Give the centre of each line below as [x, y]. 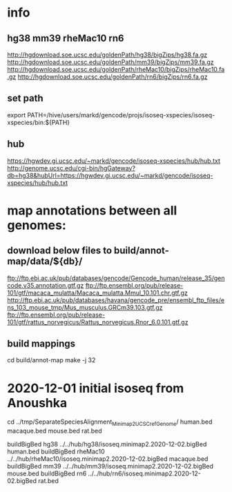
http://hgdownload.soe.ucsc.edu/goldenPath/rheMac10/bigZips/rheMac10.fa [116, 69]
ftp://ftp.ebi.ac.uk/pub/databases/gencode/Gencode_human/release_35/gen [116, 278]
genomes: [37, 225]
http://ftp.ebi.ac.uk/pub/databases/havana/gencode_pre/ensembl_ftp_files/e [116, 300]
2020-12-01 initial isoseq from [96, 388]
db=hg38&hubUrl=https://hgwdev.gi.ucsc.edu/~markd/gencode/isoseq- [110, 175]
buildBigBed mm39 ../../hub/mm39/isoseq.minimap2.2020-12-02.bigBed [110, 466]
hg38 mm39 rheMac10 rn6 [66, 38]
